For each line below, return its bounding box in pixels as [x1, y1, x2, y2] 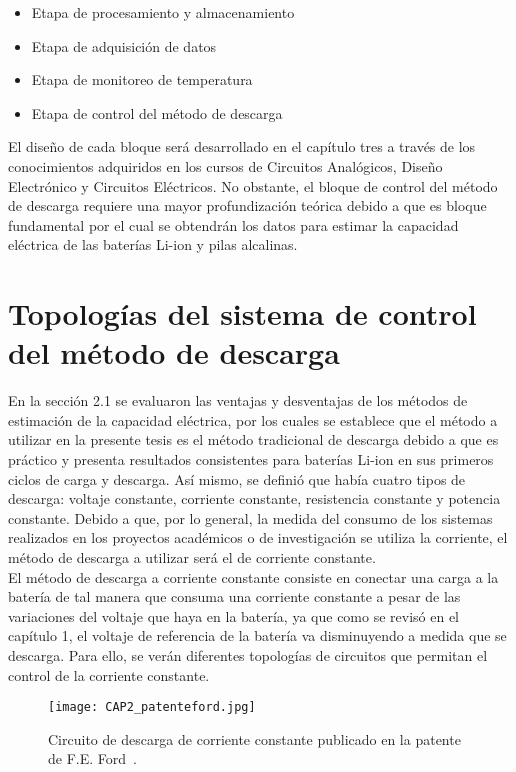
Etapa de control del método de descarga [31, 102, 283, 123]
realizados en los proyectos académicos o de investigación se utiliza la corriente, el [8, 527, 508, 548]
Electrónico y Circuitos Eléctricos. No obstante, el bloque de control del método [8, 175, 498, 196]
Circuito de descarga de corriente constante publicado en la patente [48, 728, 461, 749]
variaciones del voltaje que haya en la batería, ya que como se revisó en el [8, 605, 460, 626]
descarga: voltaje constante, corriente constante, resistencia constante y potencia [8, 488, 501, 509]
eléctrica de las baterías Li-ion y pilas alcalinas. [8, 234, 298, 255]
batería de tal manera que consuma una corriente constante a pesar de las [8, 586, 461, 607]
